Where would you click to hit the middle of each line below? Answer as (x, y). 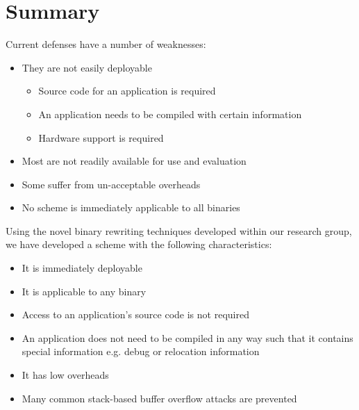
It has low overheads (65, 375)
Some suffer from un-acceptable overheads (111, 184)
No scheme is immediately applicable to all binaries (131, 207)
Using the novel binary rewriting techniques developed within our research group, (179, 230)
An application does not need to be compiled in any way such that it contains (187, 337)
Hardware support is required (101, 137)
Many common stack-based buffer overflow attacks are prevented (159, 398)
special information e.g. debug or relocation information (141, 351)
